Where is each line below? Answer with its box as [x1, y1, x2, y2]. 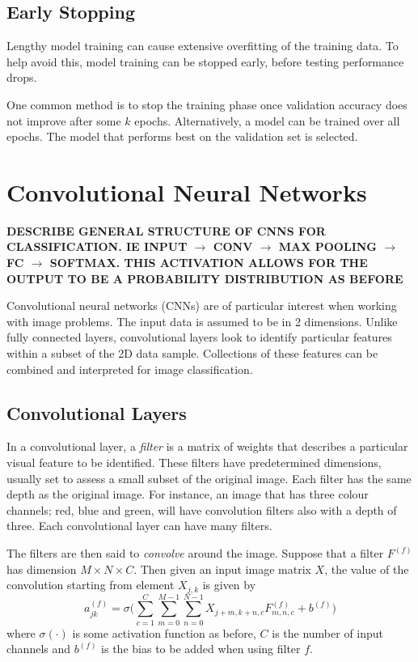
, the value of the [324, 560, 409, 577]
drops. [6, 69, 37, 86]
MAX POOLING [278, 238, 378, 255]
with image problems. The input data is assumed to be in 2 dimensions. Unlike [6, 312, 398, 329]
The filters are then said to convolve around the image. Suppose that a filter [6, 545, 384, 561]
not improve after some [6, 112, 121, 129]
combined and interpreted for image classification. [6, 360, 253, 377]
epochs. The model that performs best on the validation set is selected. [6, 128, 358, 145]
